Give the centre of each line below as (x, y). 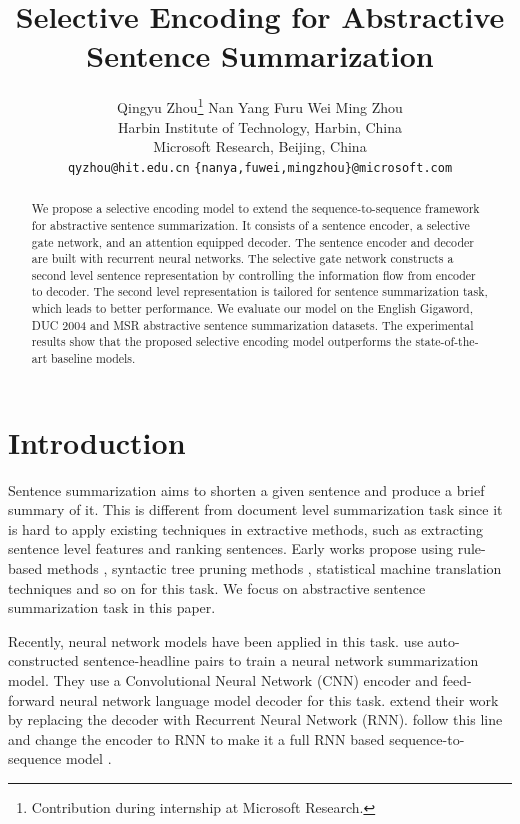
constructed (43, 660)
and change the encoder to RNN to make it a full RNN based (196, 738)
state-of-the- (447, 341)
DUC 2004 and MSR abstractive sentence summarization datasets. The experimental (252, 324)
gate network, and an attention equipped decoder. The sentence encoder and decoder (252, 241)
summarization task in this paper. (112, 607)
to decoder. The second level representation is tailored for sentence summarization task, (259, 291)
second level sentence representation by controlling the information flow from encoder (253, 274)
